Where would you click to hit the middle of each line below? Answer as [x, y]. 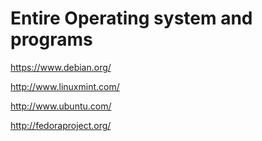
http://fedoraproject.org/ [61, 125]
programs [51, 39]
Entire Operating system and [131, 18]
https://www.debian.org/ [61, 67]
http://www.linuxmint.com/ [65, 86]
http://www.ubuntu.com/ [61, 106]
